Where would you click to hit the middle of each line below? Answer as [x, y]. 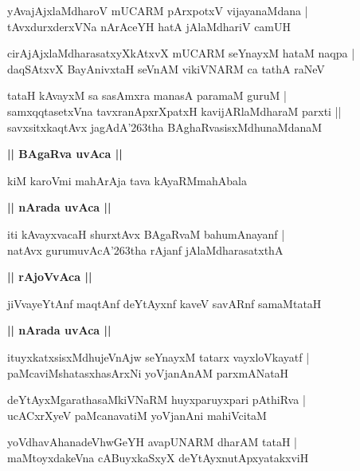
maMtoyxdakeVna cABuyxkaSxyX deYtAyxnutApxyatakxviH [158, 457]
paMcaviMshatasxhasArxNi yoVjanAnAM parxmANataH [148, 372]
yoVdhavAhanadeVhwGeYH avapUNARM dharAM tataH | [152, 442]
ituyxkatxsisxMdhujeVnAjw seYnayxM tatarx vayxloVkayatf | [158, 356]
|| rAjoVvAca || [50, 277]
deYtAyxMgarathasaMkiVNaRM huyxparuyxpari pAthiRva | [157, 400]
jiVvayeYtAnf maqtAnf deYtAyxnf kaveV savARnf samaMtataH [164, 303]
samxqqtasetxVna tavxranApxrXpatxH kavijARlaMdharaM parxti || [174, 111]
